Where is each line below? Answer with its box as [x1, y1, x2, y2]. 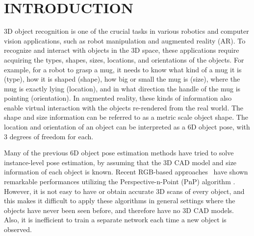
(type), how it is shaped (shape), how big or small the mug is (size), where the [4, 74, 240, 84]
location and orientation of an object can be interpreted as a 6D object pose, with [4, 122, 250, 132]
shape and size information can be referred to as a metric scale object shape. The [4, 112, 248, 122]
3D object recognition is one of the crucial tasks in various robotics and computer [4, 26, 249, 36]
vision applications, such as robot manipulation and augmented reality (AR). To [4, 35, 246, 45]
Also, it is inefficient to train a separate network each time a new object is [4, 215, 227, 225]
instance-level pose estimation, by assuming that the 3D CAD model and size [4, 157, 237, 167]
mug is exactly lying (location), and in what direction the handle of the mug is [4, 83, 241, 93]
